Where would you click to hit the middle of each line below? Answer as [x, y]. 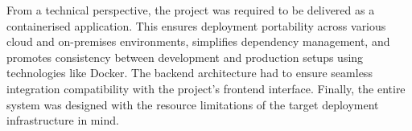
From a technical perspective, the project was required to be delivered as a [191, 10]
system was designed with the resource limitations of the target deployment [193, 104]
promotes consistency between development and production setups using [185, 57]
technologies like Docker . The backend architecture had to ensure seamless [190, 73]
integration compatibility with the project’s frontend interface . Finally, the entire [206, 88]
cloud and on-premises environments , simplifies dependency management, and [198, 41]
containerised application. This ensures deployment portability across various [196, 25]
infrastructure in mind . [63, 120]
